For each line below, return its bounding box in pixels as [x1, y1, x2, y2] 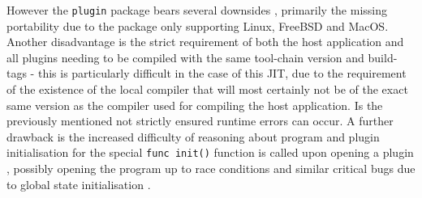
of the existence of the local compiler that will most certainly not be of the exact [6, 81, 408, 98]
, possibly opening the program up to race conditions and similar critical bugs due [6, 160, 416, 177]
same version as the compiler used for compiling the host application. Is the [6, 96, 383, 113]
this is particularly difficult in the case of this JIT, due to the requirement [37, 65, 407, 82]
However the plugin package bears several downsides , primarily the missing [6, 2, 388, 18]
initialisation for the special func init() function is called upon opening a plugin [6, 144, 414, 161]
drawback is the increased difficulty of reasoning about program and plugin [6, 128, 380, 145]
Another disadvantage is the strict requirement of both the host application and [6, 33, 404, 50]
